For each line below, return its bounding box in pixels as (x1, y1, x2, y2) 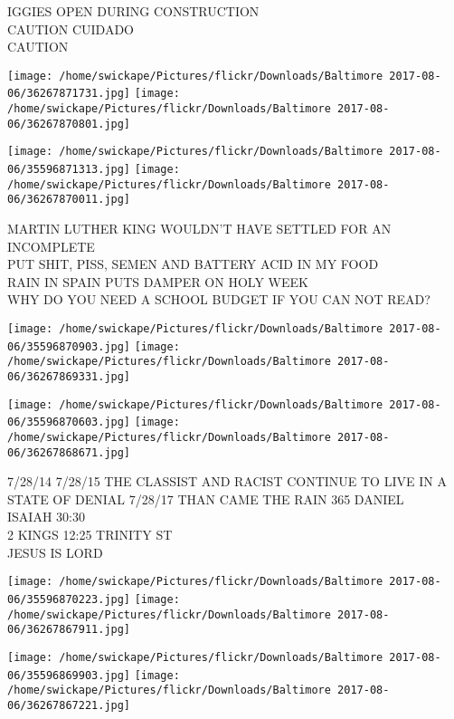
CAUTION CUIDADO (7, 19, 134, 38)
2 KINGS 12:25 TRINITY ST (7, 525, 173, 544)
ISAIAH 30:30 (7, 507, 85, 526)
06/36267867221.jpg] (7, 698, 131, 712)
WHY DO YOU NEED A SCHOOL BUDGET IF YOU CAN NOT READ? (7, 290, 430, 309)
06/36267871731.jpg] (7, 87, 131, 101)
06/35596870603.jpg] (7, 416, 131, 429)
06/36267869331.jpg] (7, 369, 131, 383)
